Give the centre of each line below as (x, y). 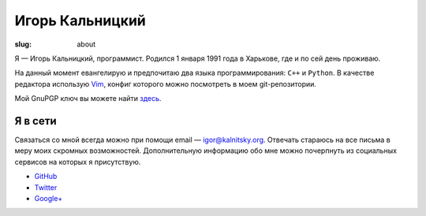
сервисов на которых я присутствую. (78, 162)
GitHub (46, 177)
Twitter (46, 187)
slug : (23, 44)
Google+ (49, 198)
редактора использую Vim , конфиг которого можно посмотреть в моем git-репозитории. (166, 84)
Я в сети (35, 121)
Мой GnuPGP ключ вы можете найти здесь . (88, 99)
